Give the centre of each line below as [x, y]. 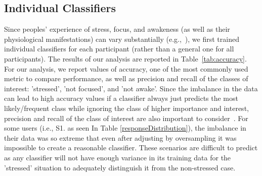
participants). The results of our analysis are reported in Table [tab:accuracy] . [125, 58]
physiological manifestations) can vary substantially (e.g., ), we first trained [122, 39]
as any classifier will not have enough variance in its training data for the [118, 157]
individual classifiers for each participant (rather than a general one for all [119, 49]
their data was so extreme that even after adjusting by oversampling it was [120, 137]
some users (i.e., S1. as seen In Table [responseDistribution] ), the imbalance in [125, 128]
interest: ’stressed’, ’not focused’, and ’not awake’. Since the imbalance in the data [131, 88]
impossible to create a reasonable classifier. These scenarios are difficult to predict [131, 148]
